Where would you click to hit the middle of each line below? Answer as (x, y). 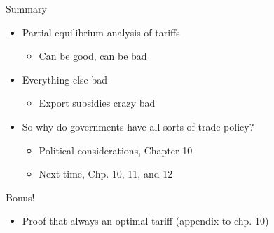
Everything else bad (65, 79)
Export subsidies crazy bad (97, 103)
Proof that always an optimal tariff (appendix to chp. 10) (145, 221)
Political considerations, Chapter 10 (116, 150)
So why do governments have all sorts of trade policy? (138, 126)
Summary (26, 8)
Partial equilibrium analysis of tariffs (101, 32)
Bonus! (20, 197)
